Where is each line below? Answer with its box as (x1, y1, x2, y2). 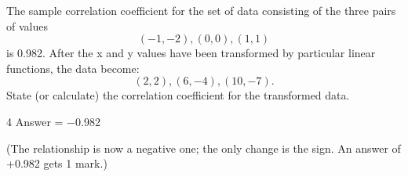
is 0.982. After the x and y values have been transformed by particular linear (6, 45, 376, 61)
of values (6, 17, 48, 34)
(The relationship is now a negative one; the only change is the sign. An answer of (6, 139, 401, 156)
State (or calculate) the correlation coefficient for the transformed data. (6, 87, 350, 103)
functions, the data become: (6, 60, 140, 76)
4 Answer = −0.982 (6, 113, 100, 129)
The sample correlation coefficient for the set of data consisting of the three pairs (6, 2, 396, 18)
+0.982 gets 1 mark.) (6, 155, 107, 172)
